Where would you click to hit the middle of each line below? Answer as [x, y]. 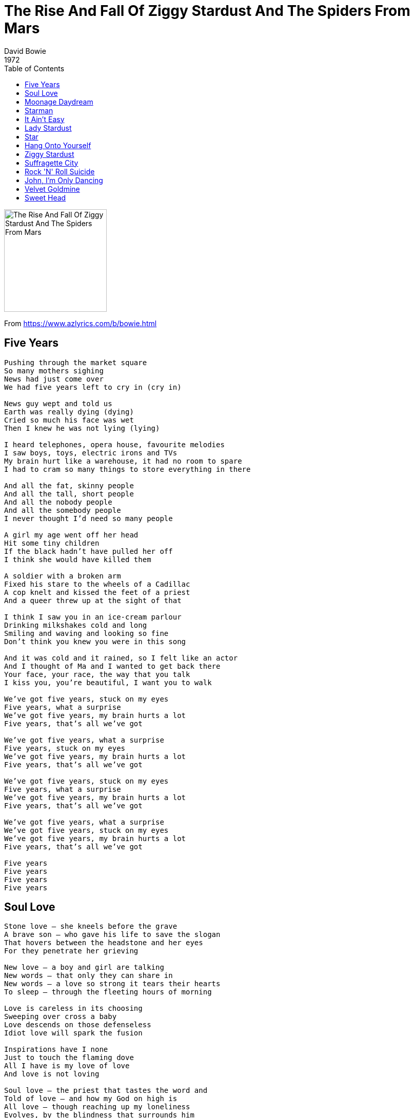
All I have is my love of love [67, 1066]
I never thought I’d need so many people [88, 518]
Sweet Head [45, 197]
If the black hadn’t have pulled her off [88, 551]
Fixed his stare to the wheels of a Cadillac [97, 584]
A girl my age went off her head [71, 535]
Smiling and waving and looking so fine [86, 633]
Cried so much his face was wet [69, 420]
